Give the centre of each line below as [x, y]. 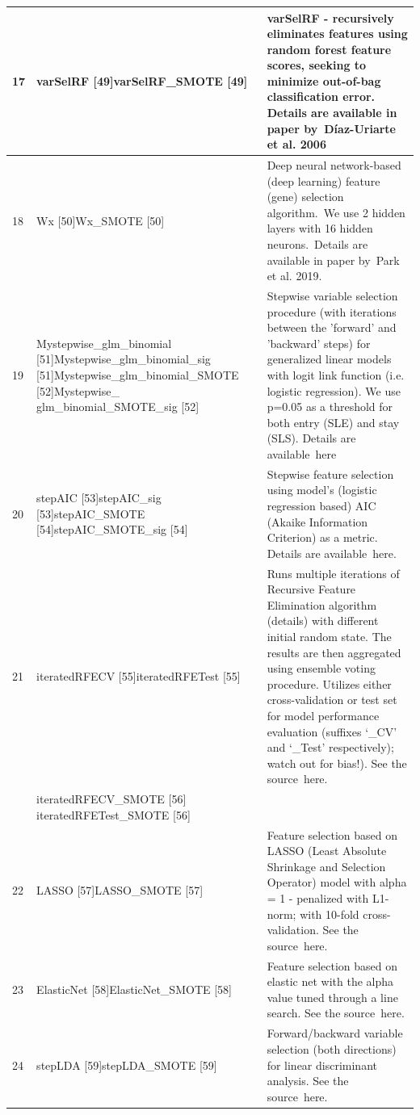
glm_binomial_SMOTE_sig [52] [118, 407]
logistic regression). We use [334, 390]
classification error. [321, 96]
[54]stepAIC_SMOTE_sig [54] [112, 529]
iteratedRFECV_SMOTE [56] [111, 799]
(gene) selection [305, 197]
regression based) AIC [321, 506]
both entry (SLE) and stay [333, 422]
